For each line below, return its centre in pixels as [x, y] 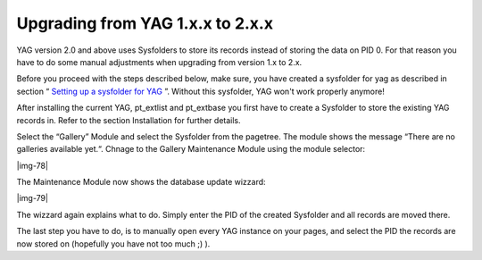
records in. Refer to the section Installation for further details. [129, 120]
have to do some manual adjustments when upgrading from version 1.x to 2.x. [159, 62]
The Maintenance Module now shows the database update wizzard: [141, 182]
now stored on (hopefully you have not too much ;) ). [113, 243]
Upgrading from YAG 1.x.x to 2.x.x [145, 23]
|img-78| [33, 165]
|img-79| [33, 198]
